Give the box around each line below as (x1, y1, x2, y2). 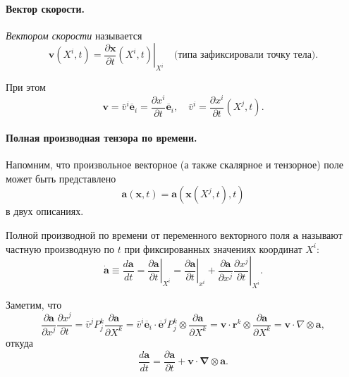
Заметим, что (6, 297, 62, 311)
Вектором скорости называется (6, 27, 142, 42)
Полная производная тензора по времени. (6, 130, 197, 144)
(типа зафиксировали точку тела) (173, 50, 316, 61)
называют (302, 227, 343, 242)
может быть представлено (6, 171, 116, 185)
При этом (6, 80, 46, 94)
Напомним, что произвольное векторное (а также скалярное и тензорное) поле (6, 157, 343, 172)
